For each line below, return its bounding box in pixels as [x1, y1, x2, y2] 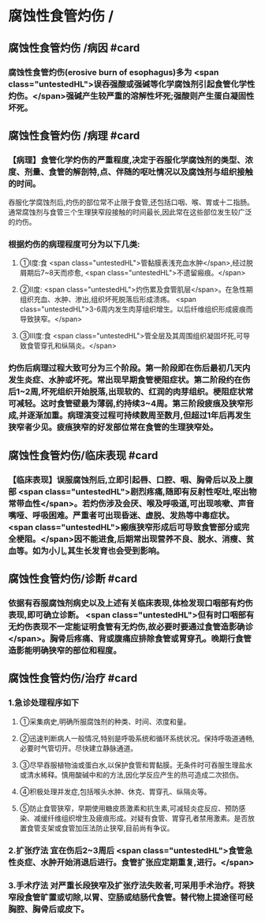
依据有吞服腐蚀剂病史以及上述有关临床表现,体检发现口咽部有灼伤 [8, 598, 254, 609]
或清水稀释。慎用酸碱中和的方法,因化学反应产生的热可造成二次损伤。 [19, 770, 243, 779]
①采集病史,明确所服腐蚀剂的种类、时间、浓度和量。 [19, 717, 191, 726]
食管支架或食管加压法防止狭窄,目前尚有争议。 [26, 823, 174, 833]
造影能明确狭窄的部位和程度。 [8, 645, 122, 656]
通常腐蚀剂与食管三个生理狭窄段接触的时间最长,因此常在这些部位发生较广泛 [8, 207, 252, 217]
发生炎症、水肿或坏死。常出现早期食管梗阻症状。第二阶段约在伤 [8, 375, 251, 386]
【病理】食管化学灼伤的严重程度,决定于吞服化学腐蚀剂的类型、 [8, 155, 245, 166]
